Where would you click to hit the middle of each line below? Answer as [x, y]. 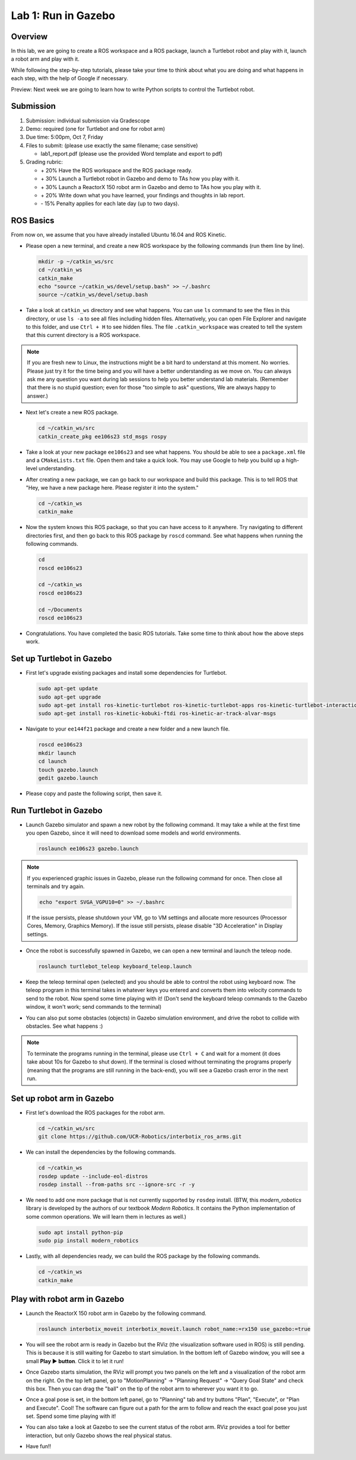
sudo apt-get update [68, 689]
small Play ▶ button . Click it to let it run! [75, 1361]
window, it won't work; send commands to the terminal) [94, 1007]
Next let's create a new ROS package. [72, 413]
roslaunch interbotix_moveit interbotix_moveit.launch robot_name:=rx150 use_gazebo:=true [174, 1329]
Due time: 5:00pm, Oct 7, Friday [64, 137]
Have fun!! [39, 1446]
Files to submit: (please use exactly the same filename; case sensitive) [112, 145]
